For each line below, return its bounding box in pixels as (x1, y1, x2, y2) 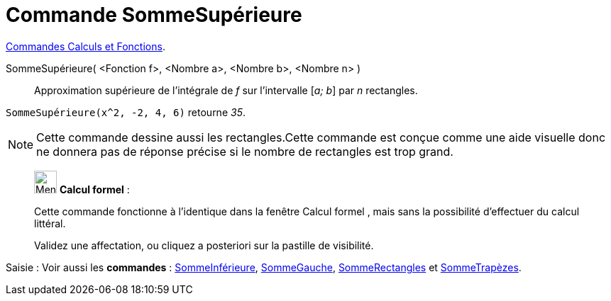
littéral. (34, 217, 66, 229)
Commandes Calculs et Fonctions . (6, 40, 165, 52)
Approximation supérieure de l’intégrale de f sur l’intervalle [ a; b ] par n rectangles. (34, 84, 418, 96)
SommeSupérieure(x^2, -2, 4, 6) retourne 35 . (6, 106, 246, 118)
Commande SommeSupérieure (6, 3, 302, 27)
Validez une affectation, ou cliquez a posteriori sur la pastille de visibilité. (34, 239, 374, 251)
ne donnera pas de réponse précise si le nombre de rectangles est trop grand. (36, 144, 453, 159)
